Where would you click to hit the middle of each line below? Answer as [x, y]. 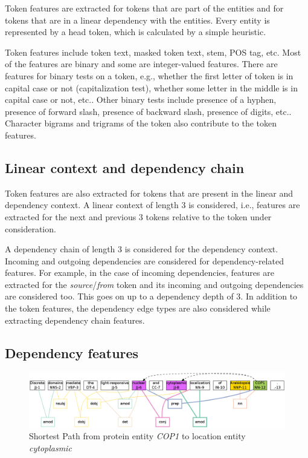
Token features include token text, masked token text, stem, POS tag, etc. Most [153, 52]
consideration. [30, 228]
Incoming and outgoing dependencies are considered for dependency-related [144, 260]
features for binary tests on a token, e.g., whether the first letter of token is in [149, 75]
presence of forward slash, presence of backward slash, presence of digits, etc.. [148, 111]
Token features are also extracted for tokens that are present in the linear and [149, 193]
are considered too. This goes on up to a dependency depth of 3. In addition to [151, 296]
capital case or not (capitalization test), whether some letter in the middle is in [151, 87]
